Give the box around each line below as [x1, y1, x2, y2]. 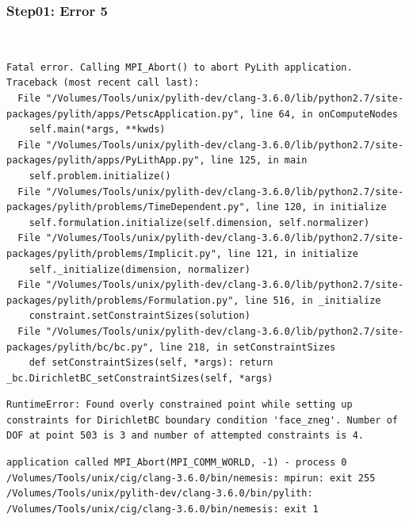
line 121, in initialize [227, 247, 358, 259]
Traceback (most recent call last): [6, 77, 200, 89]
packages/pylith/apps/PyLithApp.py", [6, 155, 205, 167]
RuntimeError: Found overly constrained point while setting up [6, 399, 353, 411]
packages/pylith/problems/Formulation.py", [6, 294, 239, 306]
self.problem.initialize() [29, 170, 171, 182]
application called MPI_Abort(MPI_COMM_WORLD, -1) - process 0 [6, 457, 347, 469]
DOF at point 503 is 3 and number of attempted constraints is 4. [6, 430, 365, 442]
